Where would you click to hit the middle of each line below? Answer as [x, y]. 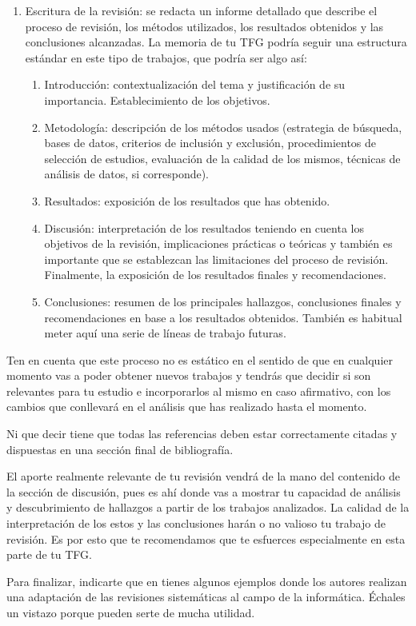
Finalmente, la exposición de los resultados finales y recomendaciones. [215, 275]
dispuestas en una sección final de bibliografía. [120, 449]
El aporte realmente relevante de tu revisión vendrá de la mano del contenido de [203, 476]
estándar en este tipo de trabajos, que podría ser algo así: [166, 57]
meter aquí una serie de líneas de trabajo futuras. [165, 333]
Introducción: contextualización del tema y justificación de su [195, 84]
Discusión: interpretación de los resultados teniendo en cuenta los [204, 227]
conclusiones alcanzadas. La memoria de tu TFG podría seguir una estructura [216, 42]
